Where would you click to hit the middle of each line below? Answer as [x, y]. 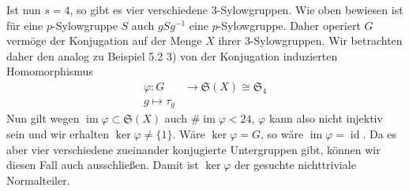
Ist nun [24, 9]
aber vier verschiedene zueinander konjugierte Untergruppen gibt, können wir [193, 149]
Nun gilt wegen [43, 118]
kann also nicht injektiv [326, 118]
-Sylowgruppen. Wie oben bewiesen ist [310, 9]
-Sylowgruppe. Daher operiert [289, 25]
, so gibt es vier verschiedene [139, 9]
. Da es [380, 134]
